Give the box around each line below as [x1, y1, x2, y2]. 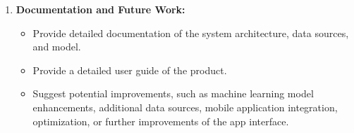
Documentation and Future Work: [16, 2, 185, 16]
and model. [32, 39, 81, 54]
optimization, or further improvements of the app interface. [32, 113, 289, 128]
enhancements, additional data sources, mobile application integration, [32, 99, 338, 114]
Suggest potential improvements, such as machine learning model [32, 86, 314, 101]
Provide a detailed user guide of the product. [32, 62, 227, 77]
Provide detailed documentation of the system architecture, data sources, [32, 25, 349, 40]
